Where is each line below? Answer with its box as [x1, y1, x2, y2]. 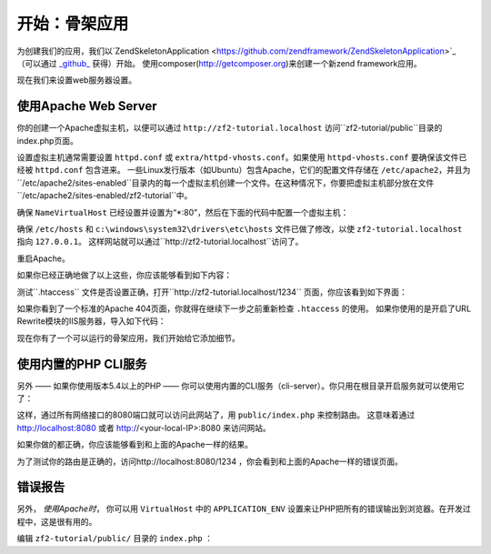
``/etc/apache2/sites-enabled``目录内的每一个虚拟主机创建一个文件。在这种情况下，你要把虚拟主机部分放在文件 [16, 177, 435, 188]
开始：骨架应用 [16, 14, 129, 34]
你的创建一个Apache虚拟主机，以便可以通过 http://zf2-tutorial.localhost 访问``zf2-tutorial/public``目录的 [16, 123, 443, 134]
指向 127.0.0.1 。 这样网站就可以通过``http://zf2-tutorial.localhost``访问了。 [16, 237, 304, 247]
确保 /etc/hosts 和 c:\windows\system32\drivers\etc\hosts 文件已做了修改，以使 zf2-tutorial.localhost [16, 223, 463, 234]
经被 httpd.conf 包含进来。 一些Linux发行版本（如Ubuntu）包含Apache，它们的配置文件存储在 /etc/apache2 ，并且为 [16, 165, 471, 176]
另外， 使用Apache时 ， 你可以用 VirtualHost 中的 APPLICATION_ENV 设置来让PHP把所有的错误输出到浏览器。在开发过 [16, 503, 472, 514]
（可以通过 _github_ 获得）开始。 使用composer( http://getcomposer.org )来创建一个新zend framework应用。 [16, 57, 422, 68]
